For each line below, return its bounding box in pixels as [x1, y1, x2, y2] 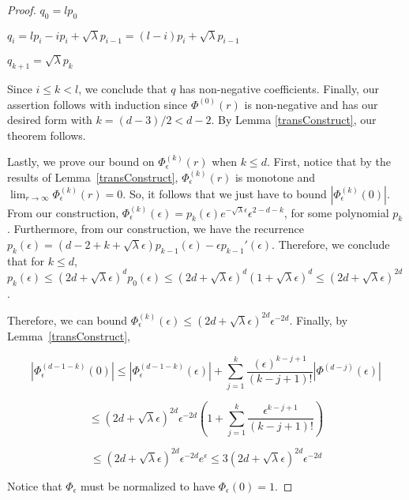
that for [7, 252, 45, 269]
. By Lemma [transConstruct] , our [211, 111, 377, 128]
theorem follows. [7, 126, 86, 143]
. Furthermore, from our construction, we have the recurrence [7, 220, 304, 237]
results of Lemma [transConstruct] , [7, 168, 178, 185]
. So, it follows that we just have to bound [122, 185, 327, 201]
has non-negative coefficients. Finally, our [179, 80, 379, 96]
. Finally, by [289, 311, 348, 328]
